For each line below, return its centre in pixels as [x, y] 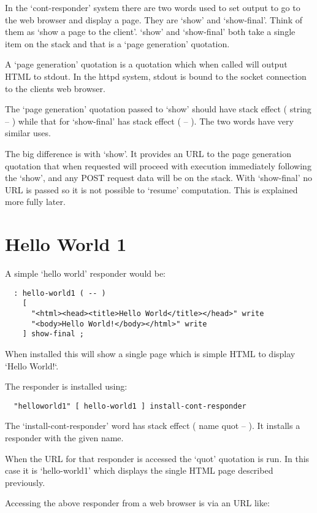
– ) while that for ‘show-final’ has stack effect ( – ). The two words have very [149, 121]
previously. [25, 482]
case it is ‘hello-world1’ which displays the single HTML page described [139, 470]
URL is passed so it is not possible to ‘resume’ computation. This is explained [151, 189]
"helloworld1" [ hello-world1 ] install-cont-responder [130, 406]
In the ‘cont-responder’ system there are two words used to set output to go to [153, 7]
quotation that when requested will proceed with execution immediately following [158, 165]
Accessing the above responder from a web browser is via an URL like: [137, 503]
